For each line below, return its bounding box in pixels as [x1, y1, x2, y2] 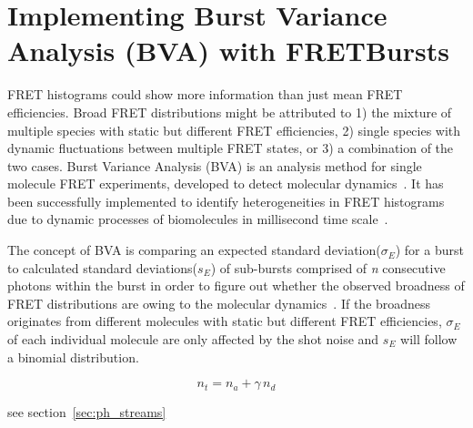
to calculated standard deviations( [7, 258, 198, 277]
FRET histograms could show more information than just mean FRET [7, 85, 403, 104]
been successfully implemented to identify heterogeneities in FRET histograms [7, 191, 445, 210]
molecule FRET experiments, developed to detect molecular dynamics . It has [7, 174, 444, 193]
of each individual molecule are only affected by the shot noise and [7, 330, 379, 349]
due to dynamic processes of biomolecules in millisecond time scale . [7, 209, 388, 229]
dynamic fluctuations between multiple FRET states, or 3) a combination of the [7, 138, 454, 158]
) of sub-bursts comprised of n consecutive [210, 258, 446, 277]
